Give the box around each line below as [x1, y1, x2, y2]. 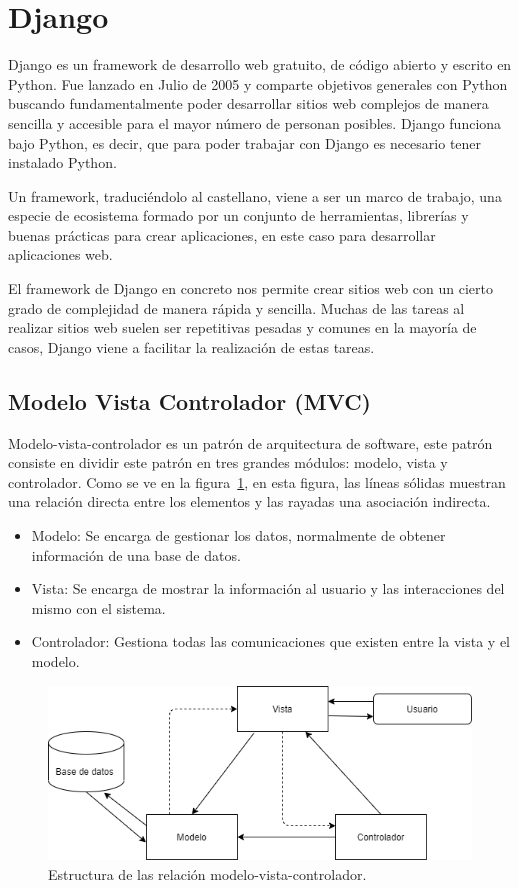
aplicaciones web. [8, 244, 113, 265]
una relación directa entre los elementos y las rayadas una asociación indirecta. [8, 491, 491, 512]
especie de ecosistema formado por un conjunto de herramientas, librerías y [8, 205, 469, 226]
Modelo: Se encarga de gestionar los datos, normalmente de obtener [31, 525, 446, 546]
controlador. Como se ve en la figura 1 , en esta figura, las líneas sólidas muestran [8, 471, 506, 492]
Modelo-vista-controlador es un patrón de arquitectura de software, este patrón [8, 432, 493, 453]
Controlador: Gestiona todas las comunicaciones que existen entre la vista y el [31, 631, 510, 652]
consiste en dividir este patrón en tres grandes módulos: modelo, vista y [8, 452, 448, 473]
